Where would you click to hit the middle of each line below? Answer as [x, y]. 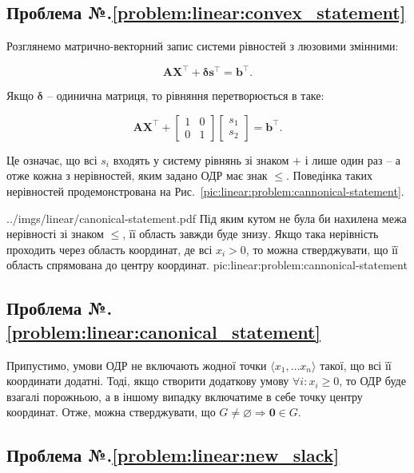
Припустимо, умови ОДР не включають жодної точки [137, 365]
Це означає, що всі [52, 159]
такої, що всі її [356, 365]
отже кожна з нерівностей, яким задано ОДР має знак [137, 175]
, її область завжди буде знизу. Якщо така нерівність [251, 234]
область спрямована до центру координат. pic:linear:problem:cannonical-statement [207, 265]
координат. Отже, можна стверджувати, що [111, 412]
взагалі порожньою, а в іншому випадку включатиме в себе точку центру [185, 396]
